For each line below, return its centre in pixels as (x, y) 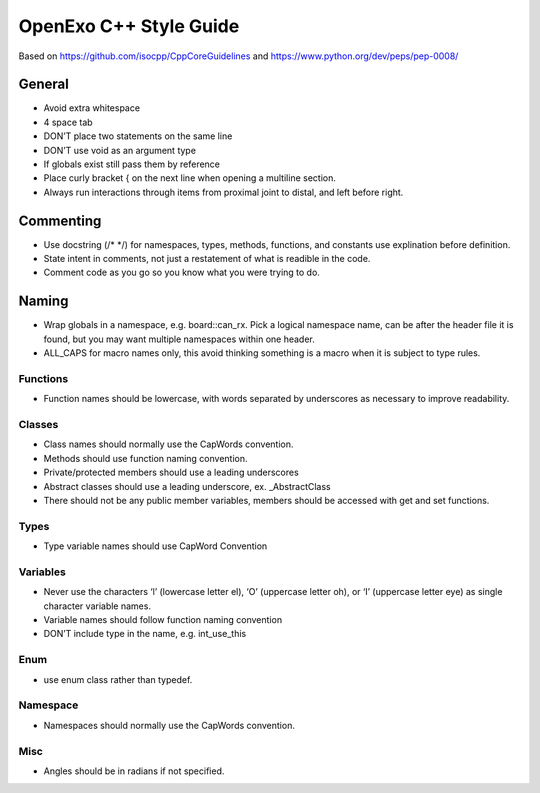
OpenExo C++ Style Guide (129, 26)
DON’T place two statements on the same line (138, 136)
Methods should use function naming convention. (146, 458)
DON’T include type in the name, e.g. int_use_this (145, 634)
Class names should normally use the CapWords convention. (168, 444)
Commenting (60, 220)
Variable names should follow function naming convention (163, 620)
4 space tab (68, 122)
